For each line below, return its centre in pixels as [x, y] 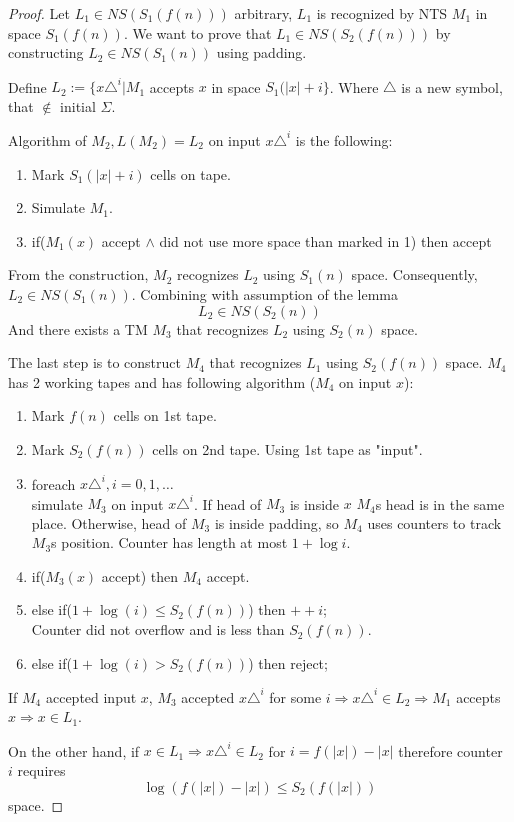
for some [295, 696]
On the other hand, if [74, 750]
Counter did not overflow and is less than [158, 629]
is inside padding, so [276, 522]
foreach [53, 483]
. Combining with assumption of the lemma [264, 293]
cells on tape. [190, 173]
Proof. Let [39, 13]
